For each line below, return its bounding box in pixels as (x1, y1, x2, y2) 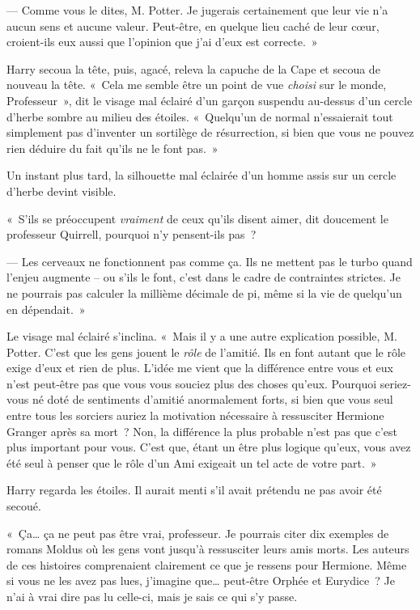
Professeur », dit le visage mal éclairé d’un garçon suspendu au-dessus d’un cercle (6, 91, 413, 108)
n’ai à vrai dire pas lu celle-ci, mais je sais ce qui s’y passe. (6, 588, 298, 604)
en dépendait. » (6, 300, 86, 317)
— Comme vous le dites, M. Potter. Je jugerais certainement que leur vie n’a (6, 2, 388, 18)
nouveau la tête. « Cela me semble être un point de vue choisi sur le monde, (6, 76, 387, 93)
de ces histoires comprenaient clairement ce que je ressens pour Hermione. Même (6, 556, 407, 573)
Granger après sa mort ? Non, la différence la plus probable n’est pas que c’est (6, 422, 397, 439)
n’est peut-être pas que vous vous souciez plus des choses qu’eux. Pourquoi (6, 375, 377, 392)
